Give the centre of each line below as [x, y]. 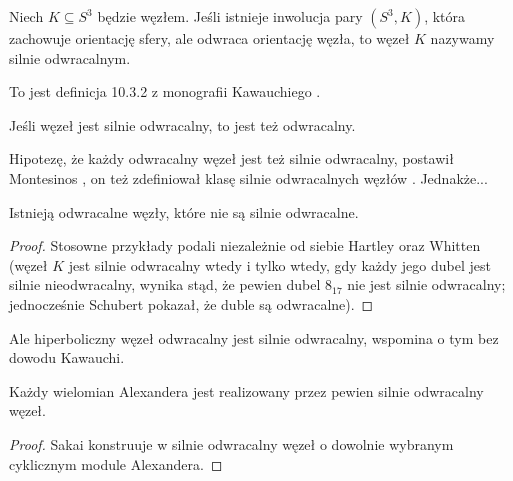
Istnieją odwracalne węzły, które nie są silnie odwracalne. [184, 211]
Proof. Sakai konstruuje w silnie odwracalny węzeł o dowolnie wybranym [231, 443]
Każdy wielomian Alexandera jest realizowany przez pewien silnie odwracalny [246, 390]
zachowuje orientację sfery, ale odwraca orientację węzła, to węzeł [209, 38]
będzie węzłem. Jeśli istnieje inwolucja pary [230, 16]
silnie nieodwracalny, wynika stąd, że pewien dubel [165, 284]
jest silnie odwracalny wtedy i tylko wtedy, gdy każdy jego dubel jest [279, 264]
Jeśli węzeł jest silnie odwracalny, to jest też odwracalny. [182, 124]
